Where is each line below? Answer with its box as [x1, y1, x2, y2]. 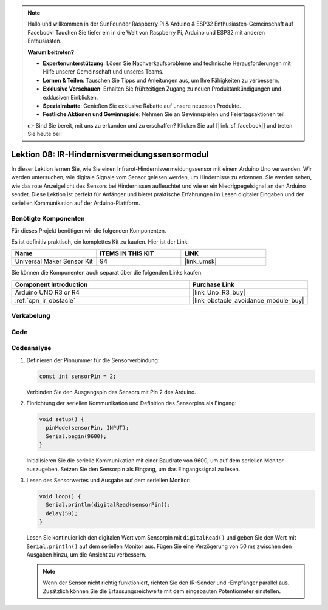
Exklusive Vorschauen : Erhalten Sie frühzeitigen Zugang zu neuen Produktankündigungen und [43, 85, 282, 92]
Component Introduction [15, 280, 88, 289]
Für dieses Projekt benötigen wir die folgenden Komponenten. [11, 227, 166, 234]
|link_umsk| [184, 257, 217, 266]
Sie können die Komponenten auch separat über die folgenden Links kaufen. [11, 269, 203, 276]
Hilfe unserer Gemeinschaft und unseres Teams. [43, 68, 164, 75]
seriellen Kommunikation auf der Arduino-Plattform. [11, 199, 140, 207]
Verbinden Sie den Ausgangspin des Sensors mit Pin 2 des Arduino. [26, 388, 197, 396]
